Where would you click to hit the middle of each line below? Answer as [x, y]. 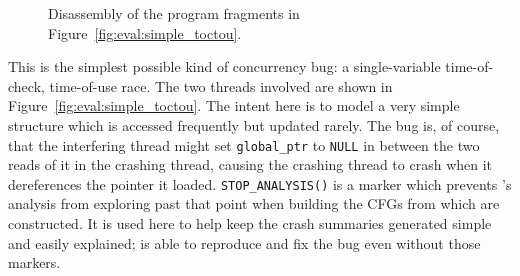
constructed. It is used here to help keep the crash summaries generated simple [250, 223]
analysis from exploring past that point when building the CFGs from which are [254, 203]
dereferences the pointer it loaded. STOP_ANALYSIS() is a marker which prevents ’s [260, 183]
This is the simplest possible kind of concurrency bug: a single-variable [224, 66]
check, [26, 85]
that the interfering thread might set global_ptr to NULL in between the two [244, 144]
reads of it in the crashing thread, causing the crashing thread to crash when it [250, 164]
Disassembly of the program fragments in [174, 13]
